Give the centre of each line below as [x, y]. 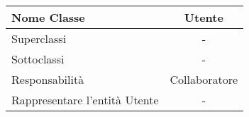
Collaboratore [204, 79]
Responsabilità [48, 79]
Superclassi [39, 38]
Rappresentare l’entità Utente [85, 100]
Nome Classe [48, 17]
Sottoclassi [38, 59]
